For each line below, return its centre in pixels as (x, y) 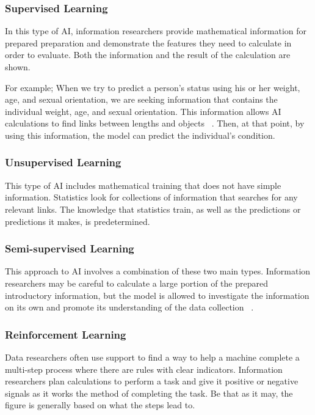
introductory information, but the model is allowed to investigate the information (157, 295)
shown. (18, 67)
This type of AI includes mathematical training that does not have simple (143, 185)
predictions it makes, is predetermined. (78, 221)
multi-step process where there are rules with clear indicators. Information (144, 369)
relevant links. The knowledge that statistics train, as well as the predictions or (153, 209)
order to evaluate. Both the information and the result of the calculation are (148, 55)
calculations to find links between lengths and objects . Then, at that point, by (155, 123)
